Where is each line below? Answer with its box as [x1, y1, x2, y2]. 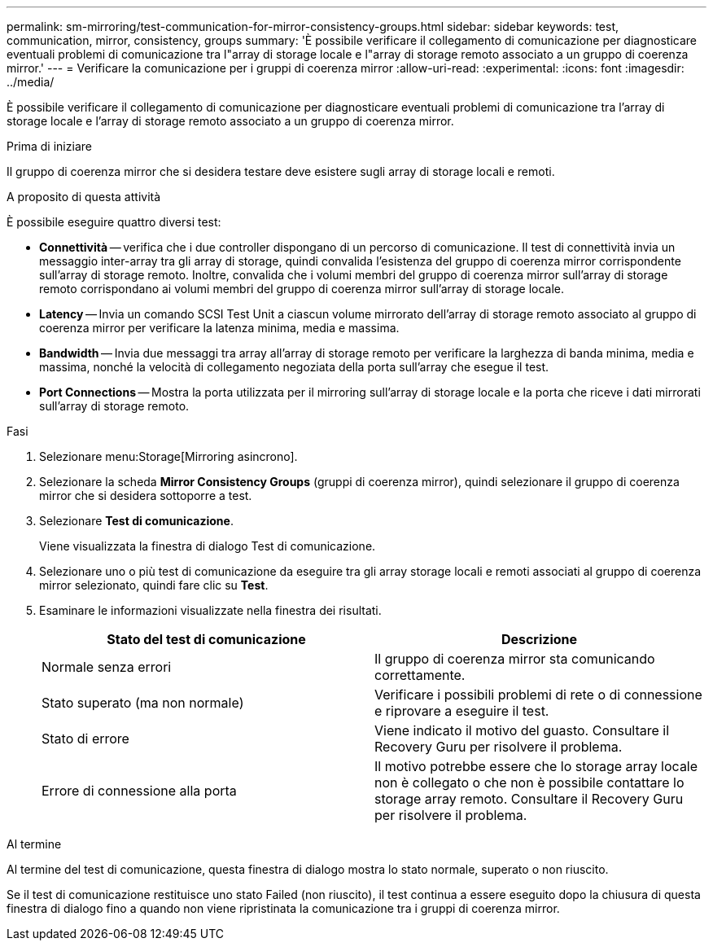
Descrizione [501, 631, 578, 647]
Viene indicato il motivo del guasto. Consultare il [374, 722, 670, 739]
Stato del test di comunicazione [107, 631, 306, 647]
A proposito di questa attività [7, 190, 161, 204]
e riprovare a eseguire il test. [374, 703, 549, 719]
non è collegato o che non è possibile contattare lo [374, 774, 685, 791]
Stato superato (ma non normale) [42, 695, 244, 711]
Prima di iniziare [7, 139, 92, 153]
